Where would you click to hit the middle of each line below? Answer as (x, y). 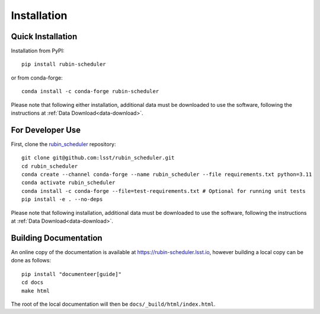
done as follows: (31, 261)
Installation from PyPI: (38, 51)
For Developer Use (46, 130)
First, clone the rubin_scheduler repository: (63, 144)
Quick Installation (44, 37)
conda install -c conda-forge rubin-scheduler (90, 91)
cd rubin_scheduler (50, 166)
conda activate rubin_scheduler (68, 183)
